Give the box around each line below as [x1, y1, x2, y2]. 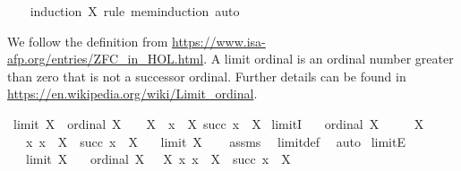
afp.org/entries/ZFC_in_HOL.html [7, 49, 204, 68]
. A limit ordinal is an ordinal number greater [203, 49, 454, 68]
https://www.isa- [172, 31, 266, 50]
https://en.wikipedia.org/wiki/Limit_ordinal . [7, 84, 258, 103]
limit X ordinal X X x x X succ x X [25, 150, 291, 168]
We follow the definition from [7, 31, 168, 50]
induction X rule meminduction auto [30, 2, 240, 20]
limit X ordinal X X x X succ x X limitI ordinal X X [13, 114, 424, 133]
